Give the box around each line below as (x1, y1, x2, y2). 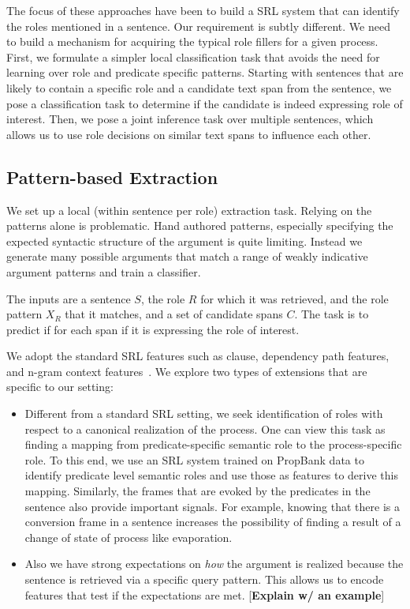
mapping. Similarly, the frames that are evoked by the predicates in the (24, 483, 371, 499)
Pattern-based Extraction (6, 164, 218, 189)
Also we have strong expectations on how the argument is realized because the (24, 555, 404, 572)
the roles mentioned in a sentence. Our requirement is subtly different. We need (6, 17, 390, 34)
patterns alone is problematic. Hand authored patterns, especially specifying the (6, 217, 393, 234)
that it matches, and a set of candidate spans (65, 306, 283, 322)
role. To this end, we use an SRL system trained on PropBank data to (24, 451, 364, 468)
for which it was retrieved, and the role (200, 290, 389, 306)
